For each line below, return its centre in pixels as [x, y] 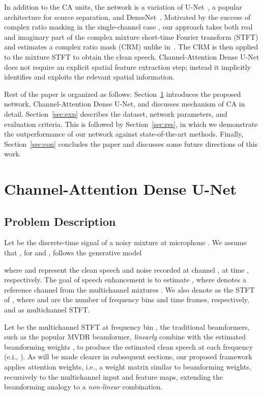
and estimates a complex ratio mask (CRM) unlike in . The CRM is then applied [131, 47]
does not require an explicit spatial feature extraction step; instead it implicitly [128, 67]
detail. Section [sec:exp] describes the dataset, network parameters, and [116, 113]
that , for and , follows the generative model [73, 253]
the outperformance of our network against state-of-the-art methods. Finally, [124, 134]
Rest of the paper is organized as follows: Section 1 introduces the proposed [123, 94]
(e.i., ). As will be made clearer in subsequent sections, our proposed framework [128, 357]
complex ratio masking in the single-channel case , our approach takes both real [128, 27]
